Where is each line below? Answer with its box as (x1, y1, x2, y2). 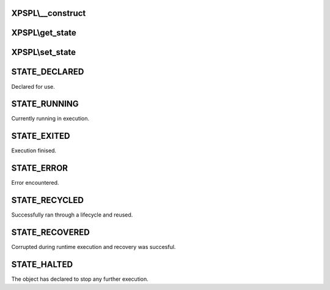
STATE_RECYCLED (11, 195, 84, 206)
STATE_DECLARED (11, 67, 84, 77)
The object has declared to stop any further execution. (11, 275, 149, 283)
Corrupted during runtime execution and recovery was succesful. (11, 244, 176, 251)
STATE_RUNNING (11, 99, 79, 110)
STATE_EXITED (11, 131, 70, 141)
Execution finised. (11, 147, 57, 154)
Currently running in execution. (11, 115, 90, 122)
